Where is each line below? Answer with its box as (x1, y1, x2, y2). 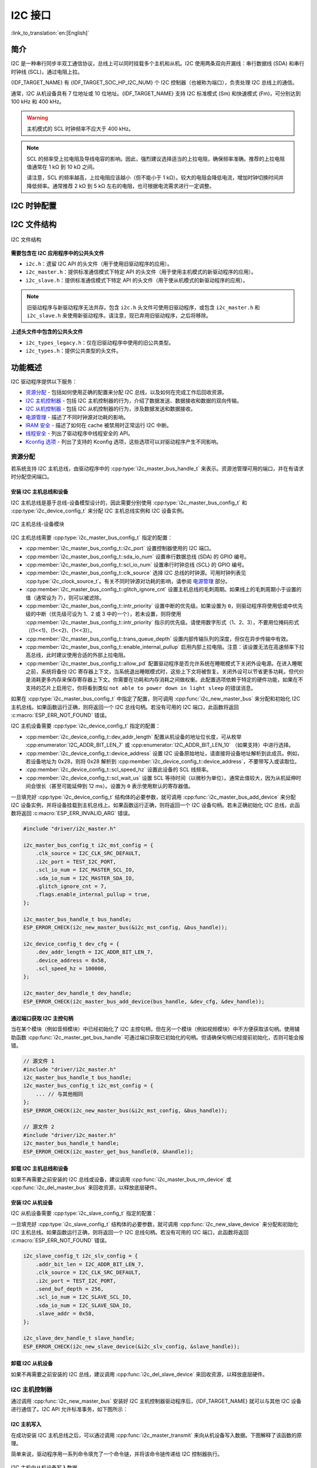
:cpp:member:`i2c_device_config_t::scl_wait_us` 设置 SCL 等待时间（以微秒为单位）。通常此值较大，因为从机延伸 (25, 774, 296, 781)
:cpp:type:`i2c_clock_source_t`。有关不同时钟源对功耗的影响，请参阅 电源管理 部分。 (25, 577, 231, 584)
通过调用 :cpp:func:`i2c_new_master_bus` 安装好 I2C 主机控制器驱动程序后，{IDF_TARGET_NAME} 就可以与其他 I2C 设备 (11, 1398, 302, 1405)
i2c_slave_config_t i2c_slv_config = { (23, 1252, 138, 1260)
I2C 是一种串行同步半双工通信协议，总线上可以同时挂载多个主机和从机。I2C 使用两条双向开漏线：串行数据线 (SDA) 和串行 (11, 60, 305, 67)
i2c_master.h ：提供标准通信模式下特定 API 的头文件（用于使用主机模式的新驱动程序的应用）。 (25, 268, 257, 275)
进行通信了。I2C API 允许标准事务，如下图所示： (11, 1406, 129, 1413)
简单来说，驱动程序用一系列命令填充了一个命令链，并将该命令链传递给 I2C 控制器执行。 (11, 1450, 223, 1457)
